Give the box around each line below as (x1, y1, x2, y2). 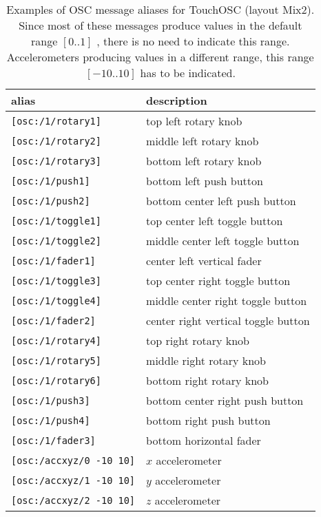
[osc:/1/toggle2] (11, 235, 101, 246)
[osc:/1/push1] (11, 175, 90, 187)
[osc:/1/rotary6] (11, 374, 101, 386)
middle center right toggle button (146, 293, 307, 308)
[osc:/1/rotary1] (11, 115, 101, 127)
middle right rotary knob (146, 352, 267, 368)
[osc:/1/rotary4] (11, 335, 101, 346)
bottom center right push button (146, 392, 304, 408)
